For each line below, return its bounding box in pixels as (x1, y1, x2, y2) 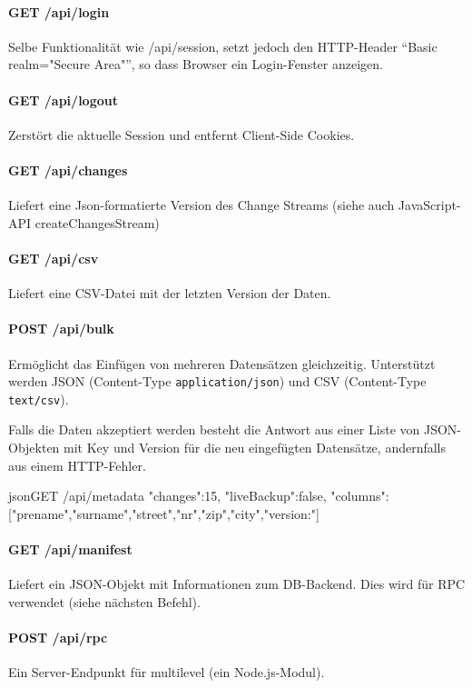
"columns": (330, 486, 389, 505)
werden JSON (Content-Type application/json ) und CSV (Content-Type (8, 372, 427, 391)
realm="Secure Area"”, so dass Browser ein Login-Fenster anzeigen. (8, 55, 383, 74)
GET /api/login (8, 2, 110, 21)
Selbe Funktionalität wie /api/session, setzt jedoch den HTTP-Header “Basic (8, 36, 438, 55)
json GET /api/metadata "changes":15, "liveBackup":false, (8, 486, 327, 505)
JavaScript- (398, 195, 461, 214)
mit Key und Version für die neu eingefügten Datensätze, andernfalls (64, 438, 447, 457)
